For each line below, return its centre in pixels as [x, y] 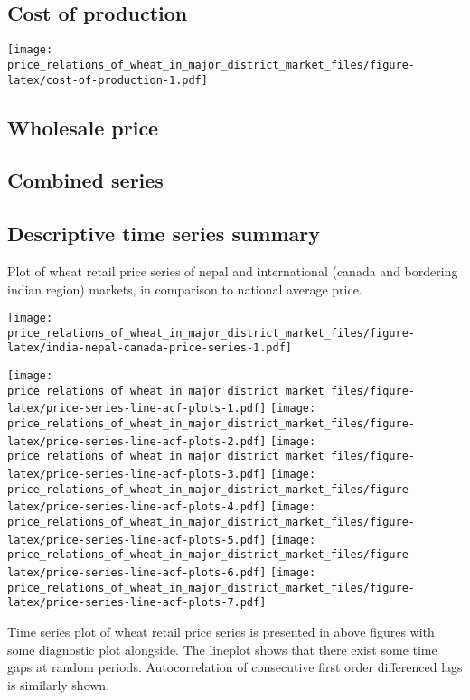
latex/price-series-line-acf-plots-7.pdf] [137, 603]
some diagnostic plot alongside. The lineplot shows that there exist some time [222, 649]
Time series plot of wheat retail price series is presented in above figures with [221, 631]
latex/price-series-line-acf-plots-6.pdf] [137, 572]
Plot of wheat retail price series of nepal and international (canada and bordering [233, 271]
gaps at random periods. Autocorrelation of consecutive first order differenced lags [235, 667]
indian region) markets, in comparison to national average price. [185, 289]
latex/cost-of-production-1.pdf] [108, 80]
